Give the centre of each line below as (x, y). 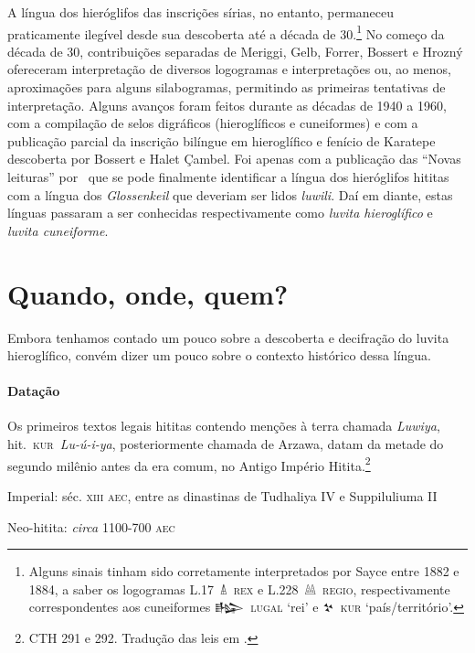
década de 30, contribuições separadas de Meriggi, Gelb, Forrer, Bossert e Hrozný (235, 51)
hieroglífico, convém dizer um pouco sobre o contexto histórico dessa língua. (220, 355)
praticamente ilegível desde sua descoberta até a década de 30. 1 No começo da (226, 32)
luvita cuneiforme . (58, 230)
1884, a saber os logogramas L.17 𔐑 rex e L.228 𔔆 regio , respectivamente (239, 589)
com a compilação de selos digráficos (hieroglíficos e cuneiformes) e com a (213, 123)
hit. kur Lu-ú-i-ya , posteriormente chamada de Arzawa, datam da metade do (226, 444)
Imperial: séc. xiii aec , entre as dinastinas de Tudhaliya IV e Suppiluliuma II (222, 495)
